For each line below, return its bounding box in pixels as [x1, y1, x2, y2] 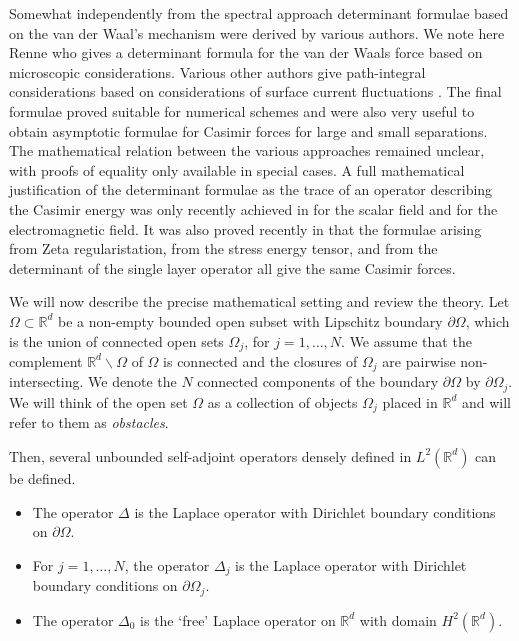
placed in [382, 391, 438, 412]
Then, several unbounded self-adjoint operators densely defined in [9, 445, 412, 466]
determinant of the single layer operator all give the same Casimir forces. [9, 257, 456, 278]
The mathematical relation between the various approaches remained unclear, [9, 140, 485, 161]
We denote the [88, 371, 177, 392]
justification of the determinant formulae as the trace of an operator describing [9, 179, 493, 200]
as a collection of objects [207, 391, 358, 412]
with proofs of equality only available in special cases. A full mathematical [9, 159, 465, 180]
